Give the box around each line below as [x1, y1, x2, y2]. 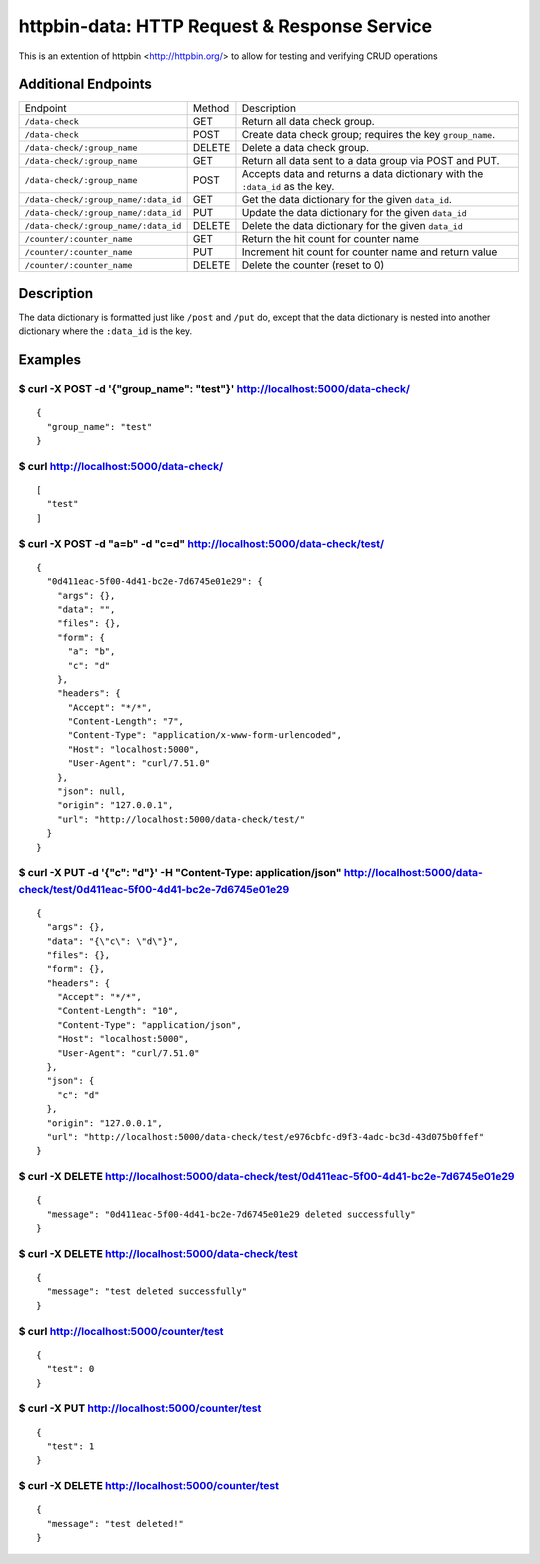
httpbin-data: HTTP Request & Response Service [18, 15, 433, 37]
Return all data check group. [241, 115, 375, 129]
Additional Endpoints [18, 76, 152, 93]
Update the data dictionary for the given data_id [241, 206, 467, 220]
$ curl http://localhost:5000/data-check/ [18, 459, 224, 473]
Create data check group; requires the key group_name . [241, 128, 495, 142]
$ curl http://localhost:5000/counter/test [18, 1324, 224, 1338]
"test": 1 [46, 1440, 95, 1452]
